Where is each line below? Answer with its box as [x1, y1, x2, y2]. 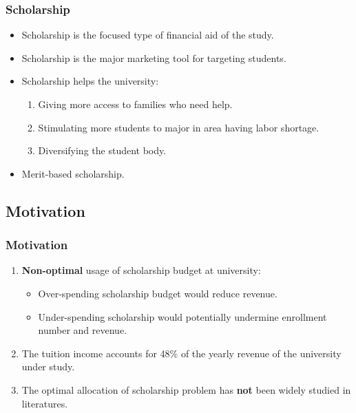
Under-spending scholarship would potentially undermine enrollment [38, 309, 327, 324]
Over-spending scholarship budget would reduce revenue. [38, 286, 278, 300]
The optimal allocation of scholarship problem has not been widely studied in [21, 382, 351, 396]
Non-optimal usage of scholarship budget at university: [21, 263, 261, 277]
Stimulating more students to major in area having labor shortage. [38, 120, 320, 134]
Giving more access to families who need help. [38, 97, 233, 111]
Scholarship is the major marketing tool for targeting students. [21, 50, 286, 65]
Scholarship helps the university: [21, 74, 159, 88]
